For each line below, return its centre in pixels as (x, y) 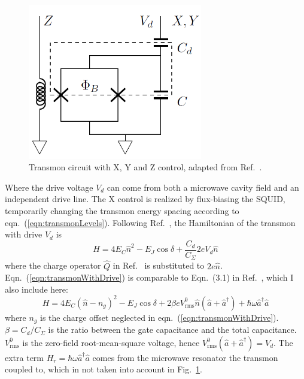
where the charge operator (53, 265)
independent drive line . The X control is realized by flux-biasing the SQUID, (145, 199)
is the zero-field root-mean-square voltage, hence (111, 342)
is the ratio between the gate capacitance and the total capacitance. (172, 330)
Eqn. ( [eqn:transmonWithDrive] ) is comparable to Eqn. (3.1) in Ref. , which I (149, 277)
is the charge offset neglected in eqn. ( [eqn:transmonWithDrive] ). (159, 317)
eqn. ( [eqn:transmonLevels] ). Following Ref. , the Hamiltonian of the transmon (150, 222)
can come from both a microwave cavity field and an (203, 187)
